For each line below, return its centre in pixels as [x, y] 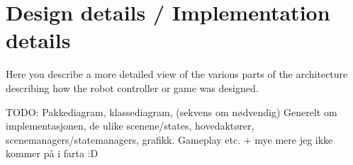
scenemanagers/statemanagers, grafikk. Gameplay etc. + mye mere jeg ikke [169, 139]
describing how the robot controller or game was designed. [132, 87]
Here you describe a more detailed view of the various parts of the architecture [177, 74]
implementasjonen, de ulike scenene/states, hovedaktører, [130, 126]
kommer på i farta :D [52, 153]
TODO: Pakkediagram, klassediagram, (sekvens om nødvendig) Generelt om [172, 112]
